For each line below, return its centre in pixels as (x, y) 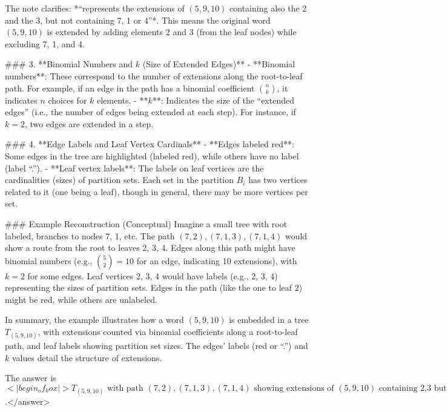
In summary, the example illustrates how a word (94, 320)
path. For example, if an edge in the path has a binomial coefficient (130, 88)
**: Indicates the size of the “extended (223, 100)
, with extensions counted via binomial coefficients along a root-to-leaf (168, 332)
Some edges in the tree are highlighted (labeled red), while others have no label (152, 155)
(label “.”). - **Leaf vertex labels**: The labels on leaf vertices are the (134, 168)
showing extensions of (294, 389)
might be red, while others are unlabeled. (81, 299)
